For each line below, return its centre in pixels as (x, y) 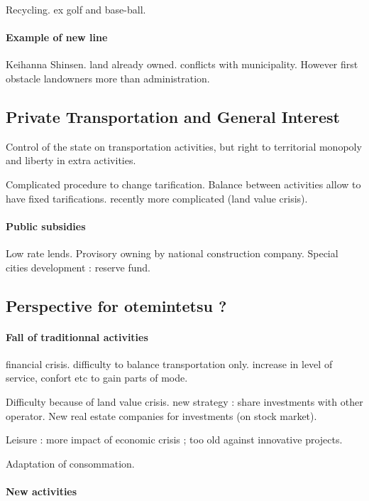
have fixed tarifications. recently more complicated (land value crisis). (157, 198)
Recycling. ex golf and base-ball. (76, 9)
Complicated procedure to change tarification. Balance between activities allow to (183, 184)
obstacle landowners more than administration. (108, 78)
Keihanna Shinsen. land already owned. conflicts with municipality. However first (182, 64)
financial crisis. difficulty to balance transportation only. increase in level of (169, 363)
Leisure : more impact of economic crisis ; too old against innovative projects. (174, 440)
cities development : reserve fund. (78, 267)
